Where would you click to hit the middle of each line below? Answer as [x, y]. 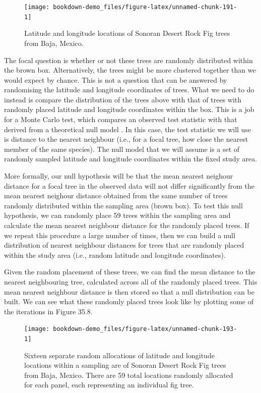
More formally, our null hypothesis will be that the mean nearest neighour [119, 176]
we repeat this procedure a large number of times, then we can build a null [120, 235]
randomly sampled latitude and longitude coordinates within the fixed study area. [131, 159]
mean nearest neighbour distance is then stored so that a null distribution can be [129, 291]
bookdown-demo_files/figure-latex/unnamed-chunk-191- [145, 7]
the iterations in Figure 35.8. [48, 311]
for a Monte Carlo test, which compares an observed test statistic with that [121, 119]
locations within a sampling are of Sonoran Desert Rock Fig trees [125, 365]
